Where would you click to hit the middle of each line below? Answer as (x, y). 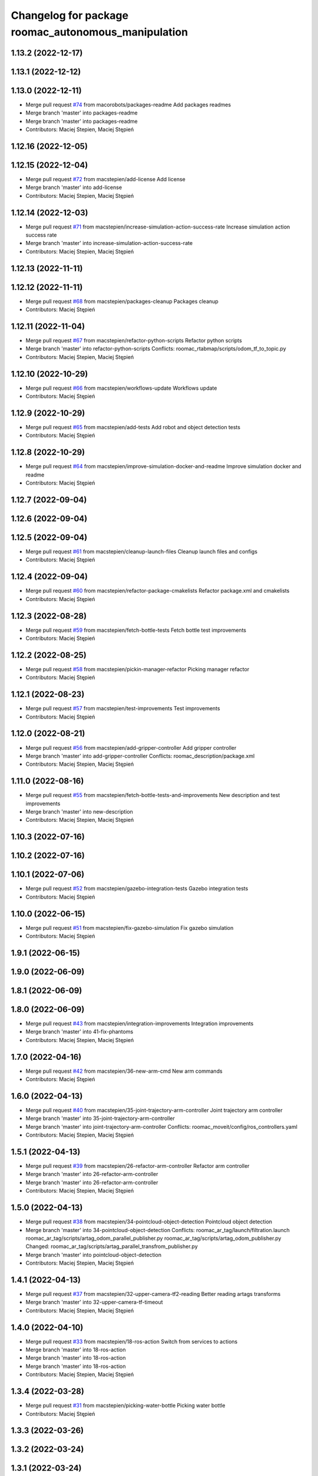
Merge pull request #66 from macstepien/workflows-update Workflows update (121, 388)
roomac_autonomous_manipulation (100, 32)
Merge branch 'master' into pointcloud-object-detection (94, 1255)
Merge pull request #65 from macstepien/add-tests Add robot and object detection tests (133, 427)
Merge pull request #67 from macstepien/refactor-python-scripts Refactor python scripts (134, 341)
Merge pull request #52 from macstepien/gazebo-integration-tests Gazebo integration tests (137, 889)
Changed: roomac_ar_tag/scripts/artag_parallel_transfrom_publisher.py (112, 1246)
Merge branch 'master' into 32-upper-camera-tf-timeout (94, 1302)
